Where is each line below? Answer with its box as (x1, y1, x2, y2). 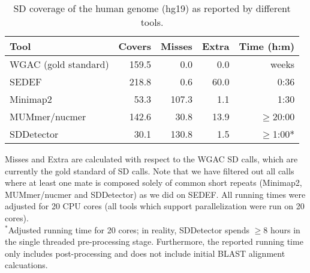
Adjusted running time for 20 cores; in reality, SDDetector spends (8, 223, 249, 236)
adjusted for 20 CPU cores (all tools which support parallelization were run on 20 (5, 200, 305, 212)
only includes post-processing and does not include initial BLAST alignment (5, 247, 285, 259)
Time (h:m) (239, 39, 295, 53)
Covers (118, 39, 152, 53)
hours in (270, 223, 300, 236)
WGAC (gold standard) (10, 57, 109, 71)
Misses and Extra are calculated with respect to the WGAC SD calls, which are (5, 153, 298, 165)
